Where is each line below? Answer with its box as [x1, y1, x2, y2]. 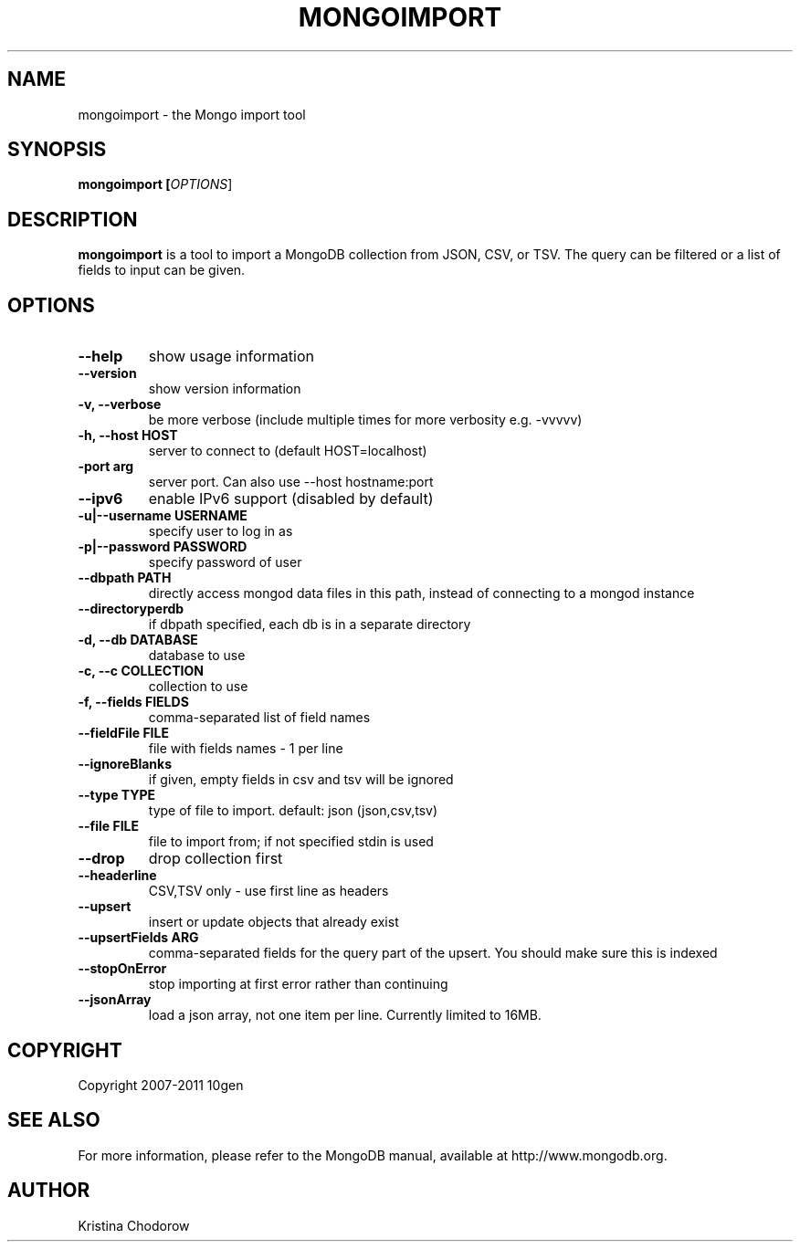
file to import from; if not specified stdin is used [148, 834, 434, 850]
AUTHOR [7, 1179, 90, 1202]
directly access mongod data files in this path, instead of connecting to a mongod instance [148, 585, 695, 602]
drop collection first [148, 849, 283, 868]
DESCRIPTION [7, 207, 138, 231]
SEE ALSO [7, 1108, 100, 1132]
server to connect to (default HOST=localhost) [148, 443, 427, 459]
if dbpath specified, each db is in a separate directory [148, 616, 471, 633]
